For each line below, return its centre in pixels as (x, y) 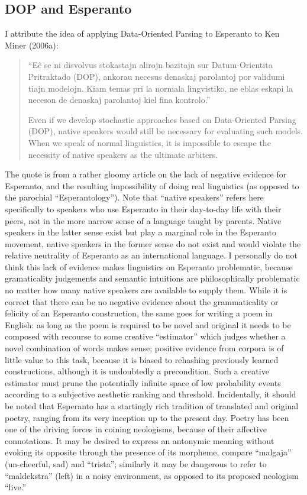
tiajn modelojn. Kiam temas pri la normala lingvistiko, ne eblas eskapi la (161, 88)
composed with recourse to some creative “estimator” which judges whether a (145, 336)
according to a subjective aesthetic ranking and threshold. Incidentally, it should (151, 394)
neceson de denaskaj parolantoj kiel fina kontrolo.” (119, 100)
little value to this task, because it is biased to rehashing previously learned (142, 359)
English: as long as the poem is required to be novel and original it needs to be (148, 324)
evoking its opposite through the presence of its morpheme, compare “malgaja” (148, 452)
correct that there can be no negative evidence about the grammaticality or (142, 301)
